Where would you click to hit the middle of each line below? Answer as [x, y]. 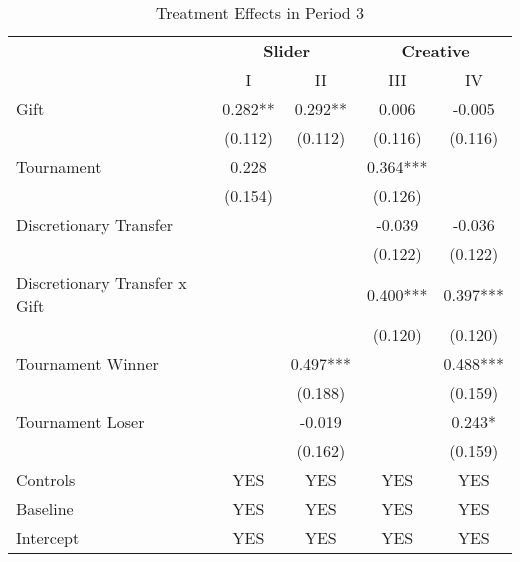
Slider [286, 50]
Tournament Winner [87, 363]
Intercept [48, 537]
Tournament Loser [80, 421]
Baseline [45, 508]
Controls [46, 479]
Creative [435, 50]
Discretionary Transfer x [101, 282]
